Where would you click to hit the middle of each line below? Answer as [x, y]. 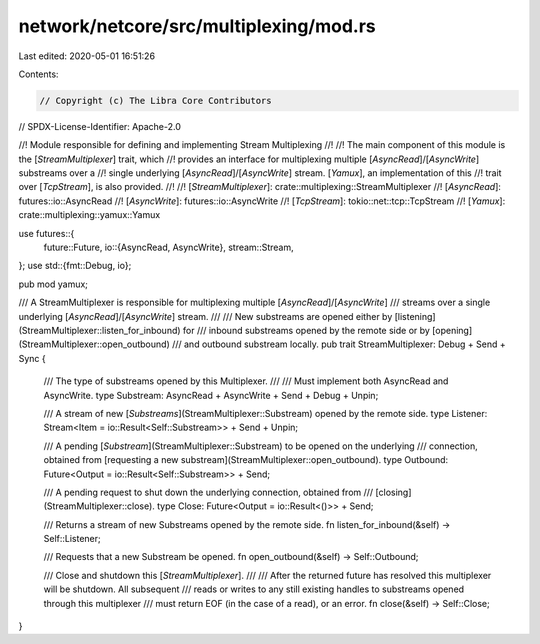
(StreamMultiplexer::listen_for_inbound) [99, 330]
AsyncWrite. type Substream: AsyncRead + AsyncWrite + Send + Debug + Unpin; [211, 395]
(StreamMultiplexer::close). [99, 506]
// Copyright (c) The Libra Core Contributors [155, 100]
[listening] [415, 316]
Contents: [38, 74]
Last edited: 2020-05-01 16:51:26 [86, 56]
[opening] [452, 330]
